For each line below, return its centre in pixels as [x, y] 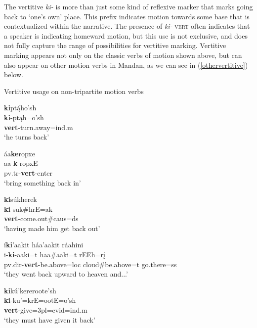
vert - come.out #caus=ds [41, 218]
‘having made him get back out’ [52, 228]
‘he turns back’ [27, 137]
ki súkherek [21, 199]
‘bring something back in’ [43, 182]
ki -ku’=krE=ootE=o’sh [40, 300]
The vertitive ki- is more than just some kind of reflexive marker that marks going [128, 6]
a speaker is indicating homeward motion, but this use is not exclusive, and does [126, 35]
